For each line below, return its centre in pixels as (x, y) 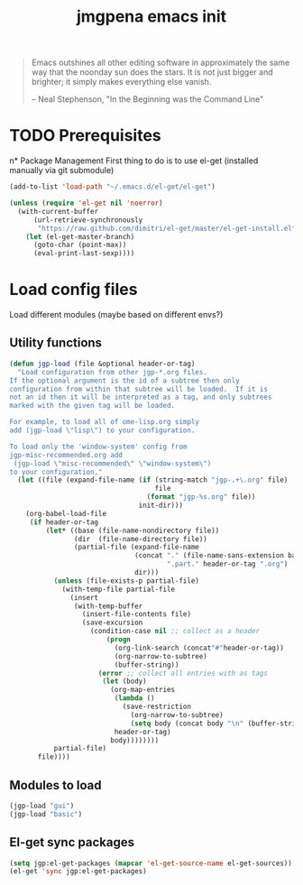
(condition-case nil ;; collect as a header (174, 631)
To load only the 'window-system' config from (98, 447)
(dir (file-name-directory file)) (140, 539)
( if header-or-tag (64, 522)
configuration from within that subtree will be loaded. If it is (139, 389)
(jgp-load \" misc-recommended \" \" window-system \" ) (112, 463)
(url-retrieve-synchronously (88, 220)
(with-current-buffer (58, 211)
